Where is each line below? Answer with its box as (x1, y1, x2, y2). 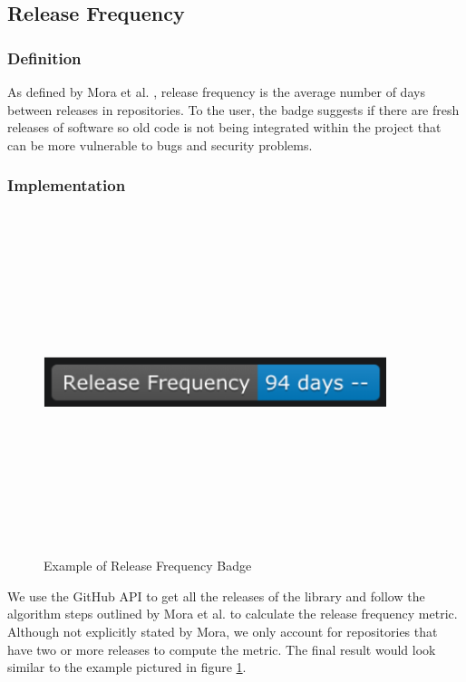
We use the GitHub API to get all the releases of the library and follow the (7, 586, 425, 605)
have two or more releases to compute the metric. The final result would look (7, 639, 436, 658)
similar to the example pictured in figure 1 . (7, 658, 247, 677)
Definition (7, 46, 82, 69)
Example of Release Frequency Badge (44, 556, 252, 575)
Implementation (7, 174, 126, 197)
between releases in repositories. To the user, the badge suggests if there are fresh (7, 100, 460, 119)
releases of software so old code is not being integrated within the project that (7, 118, 442, 137)
